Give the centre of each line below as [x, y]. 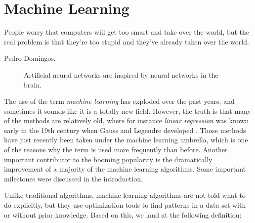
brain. [33, 84]
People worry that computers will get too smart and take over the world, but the [127, 32]
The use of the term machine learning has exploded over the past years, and [119, 101]
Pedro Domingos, [30, 58]
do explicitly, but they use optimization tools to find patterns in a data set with [125, 205]
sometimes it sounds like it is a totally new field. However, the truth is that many [127, 111]
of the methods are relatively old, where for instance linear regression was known [127, 120]
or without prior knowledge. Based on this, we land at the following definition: [123, 214]
